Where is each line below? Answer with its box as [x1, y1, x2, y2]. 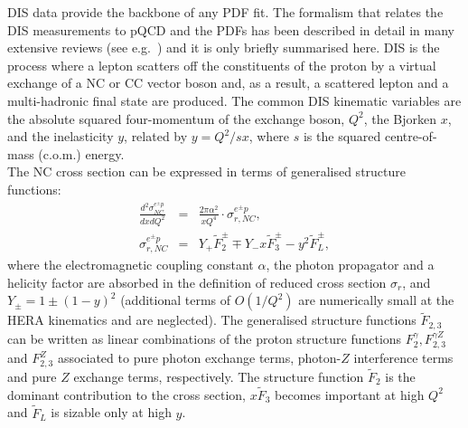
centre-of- [384, 127, 437, 146]
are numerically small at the [298, 290, 454, 309]
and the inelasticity [7, 127, 114, 146]
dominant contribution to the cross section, [7, 385, 246, 404]
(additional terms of [120, 290, 231, 309]
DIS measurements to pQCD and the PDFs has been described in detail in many [7, 20, 454, 39]
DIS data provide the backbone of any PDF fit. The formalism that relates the [7, 3, 444, 21]
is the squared [303, 127, 381, 146]
